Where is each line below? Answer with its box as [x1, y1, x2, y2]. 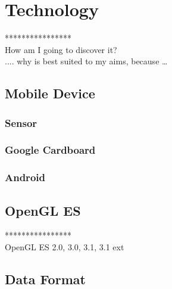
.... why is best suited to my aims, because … [5, 55, 168, 67]
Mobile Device [5, 84, 95, 102]
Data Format [5, 270, 86, 288]
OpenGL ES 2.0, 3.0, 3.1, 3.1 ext [5, 241, 124, 253]
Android [5, 170, 45, 185]
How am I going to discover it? [5, 43, 117, 55]
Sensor [5, 115, 37, 130]
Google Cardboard [5, 142, 96, 157]
